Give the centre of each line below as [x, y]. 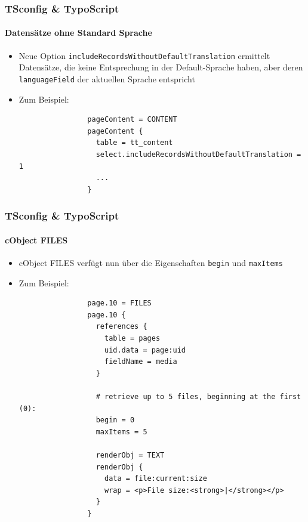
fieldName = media [141, 362]
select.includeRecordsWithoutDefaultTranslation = [198, 154]
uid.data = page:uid [145, 350]
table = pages [132, 338]
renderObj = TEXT [130, 455]
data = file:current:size [155, 479]
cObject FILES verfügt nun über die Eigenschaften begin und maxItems [151, 262]
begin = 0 [115, 420]
